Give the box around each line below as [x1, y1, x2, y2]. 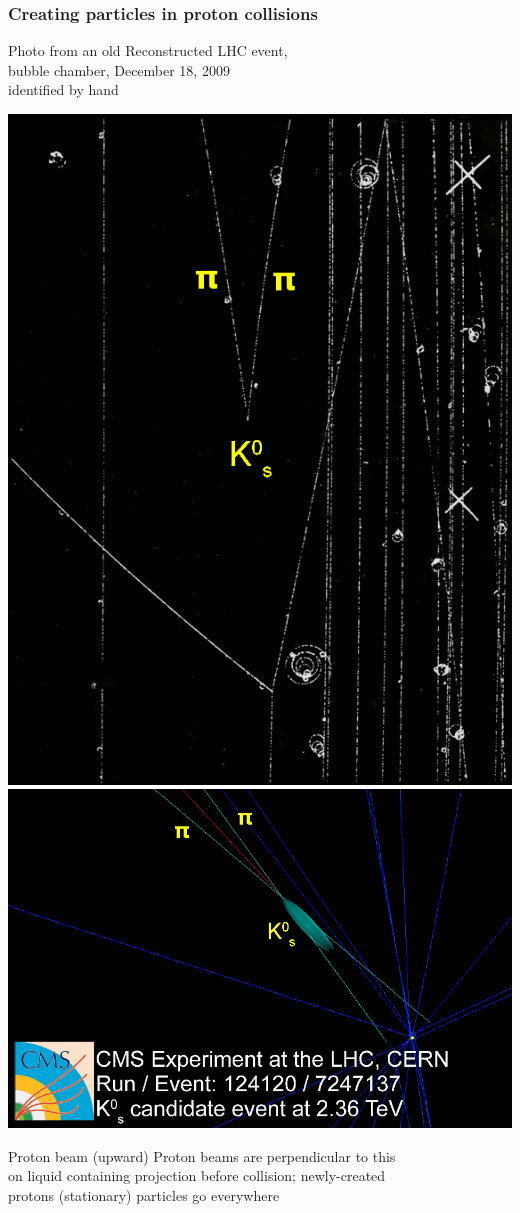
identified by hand [8, 79, 119, 100]
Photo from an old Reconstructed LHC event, [8, 40, 288, 61]
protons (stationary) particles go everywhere [8, 1184, 280, 1205]
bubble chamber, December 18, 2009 [8, 59, 230, 80]
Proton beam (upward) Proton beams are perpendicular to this [8, 1145, 396, 1166]
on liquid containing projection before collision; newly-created [8, 1165, 386, 1186]
